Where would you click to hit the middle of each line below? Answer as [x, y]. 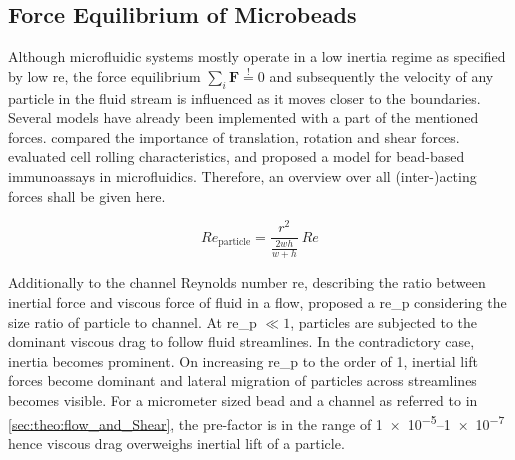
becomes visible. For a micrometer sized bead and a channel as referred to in [243, 400]
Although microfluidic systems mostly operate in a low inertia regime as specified [257, 56]
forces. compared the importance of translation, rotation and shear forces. [234, 136]
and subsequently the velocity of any [381, 75]
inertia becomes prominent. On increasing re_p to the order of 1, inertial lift [243, 360]
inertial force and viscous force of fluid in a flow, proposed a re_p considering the [257, 302]
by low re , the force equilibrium [104, 75]
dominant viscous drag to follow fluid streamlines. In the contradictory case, [241, 341]
